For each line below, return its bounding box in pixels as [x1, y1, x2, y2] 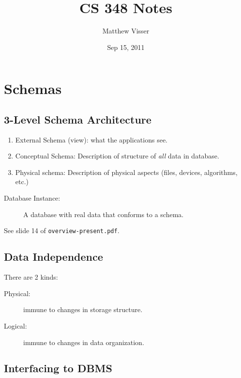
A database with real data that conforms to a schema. [23, 209, 184, 219]
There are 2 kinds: [4, 272, 58, 282]
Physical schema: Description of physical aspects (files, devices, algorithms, [15, 167, 238, 177]
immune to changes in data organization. [23, 337, 144, 347]
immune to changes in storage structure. [23, 304, 143, 315]
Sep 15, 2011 [107, 42, 145, 52]
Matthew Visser [102, 26, 150, 36]
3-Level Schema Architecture [4, 111, 151, 126]
